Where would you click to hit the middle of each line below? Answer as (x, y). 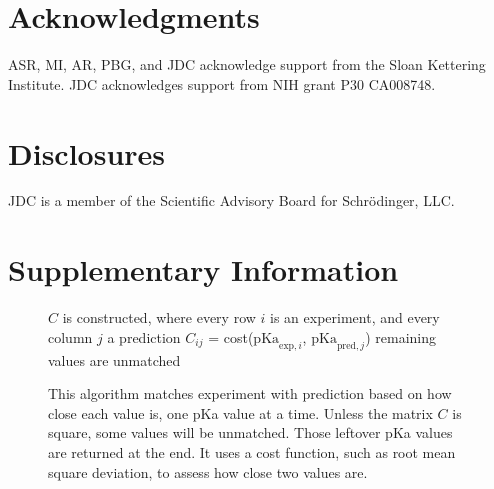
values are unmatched (114, 359)
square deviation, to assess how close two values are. (208, 471)
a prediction (144, 336)
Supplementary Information (203, 269)
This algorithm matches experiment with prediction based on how (250, 393)
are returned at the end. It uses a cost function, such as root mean (252, 451)
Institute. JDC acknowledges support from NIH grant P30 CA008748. (222, 83)
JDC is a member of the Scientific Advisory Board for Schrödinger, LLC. (231, 200)
